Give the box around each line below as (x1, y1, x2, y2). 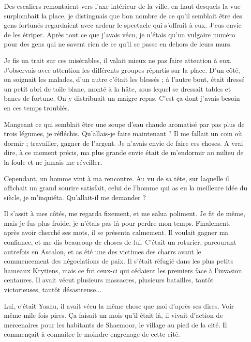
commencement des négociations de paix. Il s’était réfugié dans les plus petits (4, 256, 234, 266)
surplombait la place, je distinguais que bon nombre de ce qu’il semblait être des (4, 10, 242, 20)
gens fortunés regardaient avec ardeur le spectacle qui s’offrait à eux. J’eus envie (4, 20, 242, 30)
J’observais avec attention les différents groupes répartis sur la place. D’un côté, (4, 64, 240, 75)
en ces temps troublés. (4, 102, 70, 112)
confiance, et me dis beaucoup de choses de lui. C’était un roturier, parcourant (4, 237, 236, 247)
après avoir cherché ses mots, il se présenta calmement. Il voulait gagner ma (4, 227, 229, 237)
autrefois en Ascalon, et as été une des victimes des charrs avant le (4, 246, 201, 256)
